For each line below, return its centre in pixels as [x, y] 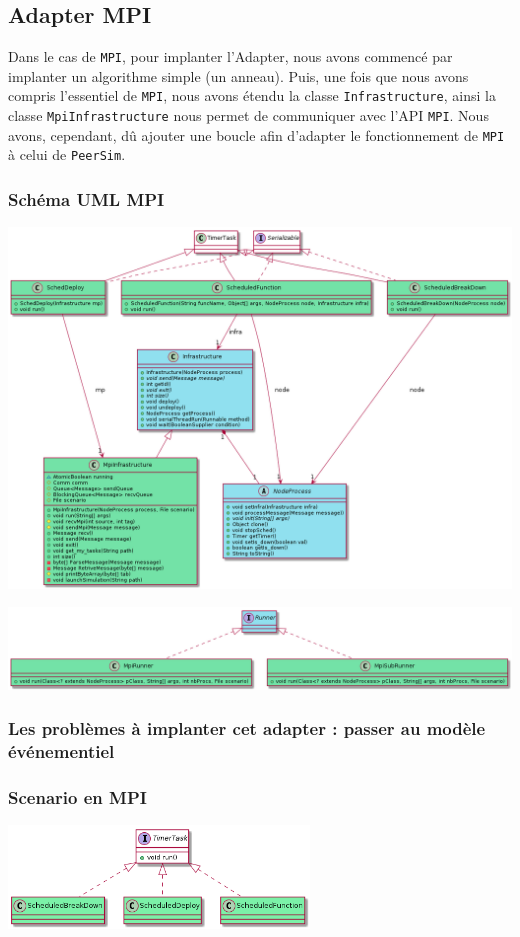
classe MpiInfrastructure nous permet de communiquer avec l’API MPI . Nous [248, 115]
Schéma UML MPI [86, 199]
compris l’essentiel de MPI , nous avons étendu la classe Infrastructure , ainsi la [252, 95]
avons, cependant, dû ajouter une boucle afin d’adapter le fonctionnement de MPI [256, 134]
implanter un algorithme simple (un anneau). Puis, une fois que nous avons [238, 75]
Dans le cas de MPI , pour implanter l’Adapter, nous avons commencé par [230, 56]
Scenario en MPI [77, 797]
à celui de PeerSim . [67, 154]
